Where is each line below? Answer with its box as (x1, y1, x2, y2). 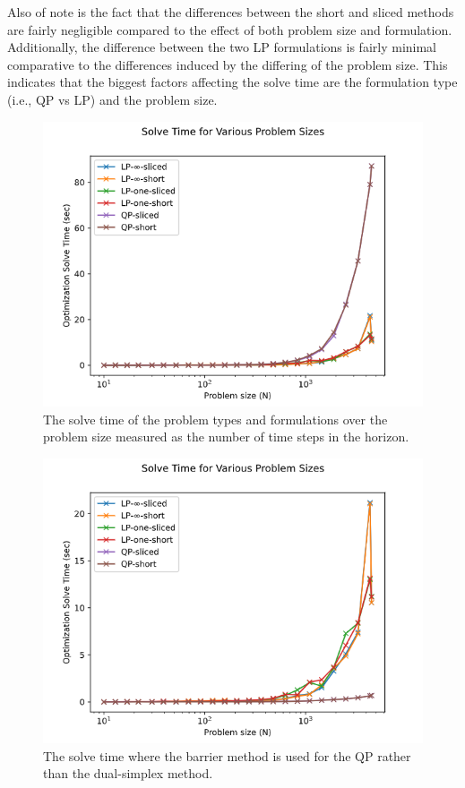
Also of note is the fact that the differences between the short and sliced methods (7, 3, 454, 21)
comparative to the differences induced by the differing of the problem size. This (7, 55, 448, 73)
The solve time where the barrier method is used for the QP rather (43, 746, 411, 765)
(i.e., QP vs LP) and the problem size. (7, 90, 218, 108)
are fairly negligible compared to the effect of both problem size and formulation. (7, 20, 452, 39)
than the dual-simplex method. (43, 764, 213, 783)
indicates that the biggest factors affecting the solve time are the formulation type (7, 73, 458, 91)
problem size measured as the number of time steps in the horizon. (43, 427, 409, 446)
